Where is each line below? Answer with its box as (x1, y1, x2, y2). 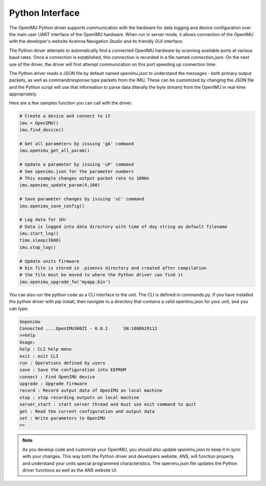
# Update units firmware (19, 258, 80, 264)
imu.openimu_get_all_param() (19, 148, 90, 153)
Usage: (19, 339, 35, 345)
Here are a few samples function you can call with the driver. (9, 100, 133, 106)
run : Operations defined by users (19, 360, 105, 366)
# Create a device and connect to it (19, 113, 111, 119)
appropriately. (9, 91, 38, 97)
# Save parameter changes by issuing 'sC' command (19, 196, 145, 202)
